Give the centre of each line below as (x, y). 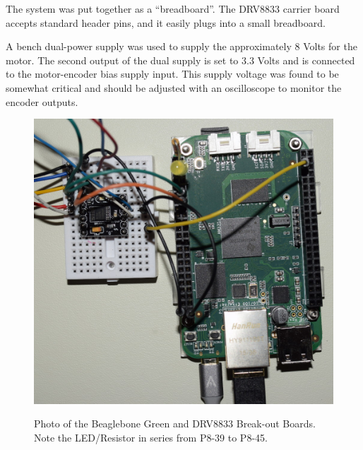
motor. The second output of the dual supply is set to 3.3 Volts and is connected (180, 60)
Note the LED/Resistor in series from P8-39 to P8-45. (151, 437)
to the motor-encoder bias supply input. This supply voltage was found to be (172, 74)
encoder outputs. (42, 101)
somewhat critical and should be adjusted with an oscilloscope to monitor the (174, 87)
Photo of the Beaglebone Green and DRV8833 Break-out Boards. (175, 424)
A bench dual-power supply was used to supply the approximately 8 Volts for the (181, 46)
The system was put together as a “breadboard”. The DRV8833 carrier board (173, 8)
